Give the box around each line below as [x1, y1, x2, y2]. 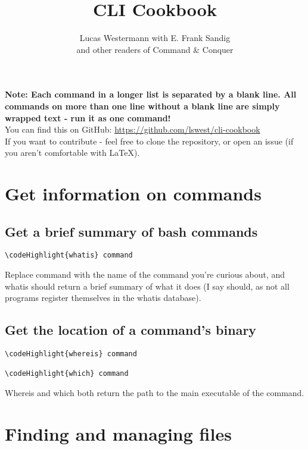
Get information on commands [5, 181, 262, 206]
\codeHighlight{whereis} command [5, 350, 137, 359]
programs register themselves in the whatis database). [5, 291, 201, 304]
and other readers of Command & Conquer [76, 43, 234, 55]
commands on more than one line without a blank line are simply [5, 99, 280, 112]
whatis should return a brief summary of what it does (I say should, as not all [5, 280, 290, 292]
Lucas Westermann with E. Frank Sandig [79, 32, 231, 44]
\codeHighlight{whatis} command [5, 251, 133, 260]
